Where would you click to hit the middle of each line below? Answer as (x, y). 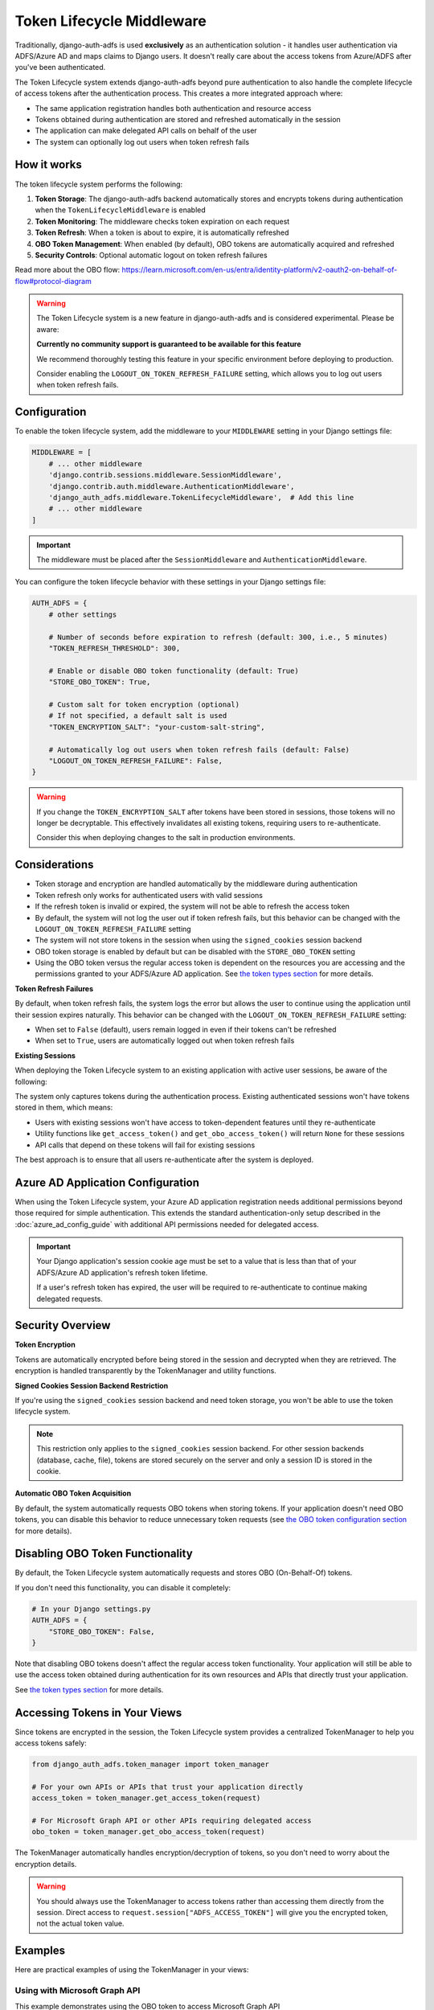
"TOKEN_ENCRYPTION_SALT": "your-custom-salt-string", (157, 727)
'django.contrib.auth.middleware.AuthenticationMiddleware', (172, 486)
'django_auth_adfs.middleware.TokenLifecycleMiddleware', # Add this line (201, 497)
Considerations (54, 865)
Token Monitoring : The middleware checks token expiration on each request (162, 221)
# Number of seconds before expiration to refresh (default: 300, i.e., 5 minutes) (218, 637)
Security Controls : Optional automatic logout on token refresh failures (151, 255)
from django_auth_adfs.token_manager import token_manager (150, 1764)
